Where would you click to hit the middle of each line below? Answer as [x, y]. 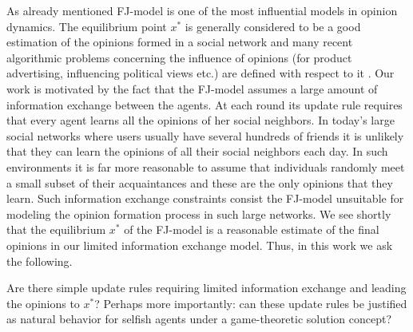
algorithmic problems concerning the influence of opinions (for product [179, 57]
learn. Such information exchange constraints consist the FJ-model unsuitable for [205, 198]
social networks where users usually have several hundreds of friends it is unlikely [205, 135]
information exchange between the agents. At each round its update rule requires [205, 104]
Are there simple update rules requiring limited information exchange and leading [206, 288]
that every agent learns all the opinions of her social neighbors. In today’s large [201, 120]
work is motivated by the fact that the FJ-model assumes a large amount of [192, 88]
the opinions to [43, 303]
